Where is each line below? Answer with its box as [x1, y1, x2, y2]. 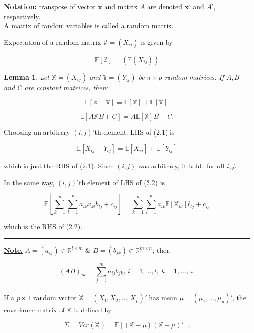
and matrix [104, 1, 138, 11]
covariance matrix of [4, 305, 65, 315]
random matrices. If [164, 71, 224, 82]
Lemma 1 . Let [4, 71, 49, 82]
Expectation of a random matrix [4, 37, 101, 47]
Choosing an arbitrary [4, 127, 70, 137]
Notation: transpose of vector [4, 1, 96, 11]
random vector [33, 292, 77, 303]
